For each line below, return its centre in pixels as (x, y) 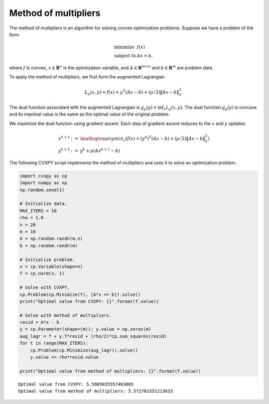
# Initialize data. (43, 204)
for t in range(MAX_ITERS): (54, 343)
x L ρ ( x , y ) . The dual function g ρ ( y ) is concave (210, 108)
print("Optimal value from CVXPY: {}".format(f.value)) (89, 301)
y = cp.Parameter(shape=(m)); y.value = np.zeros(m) (85, 329)
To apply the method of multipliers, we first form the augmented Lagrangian (87, 77)
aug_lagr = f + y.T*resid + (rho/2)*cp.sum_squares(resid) (93, 336)
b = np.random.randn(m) (49, 246)
